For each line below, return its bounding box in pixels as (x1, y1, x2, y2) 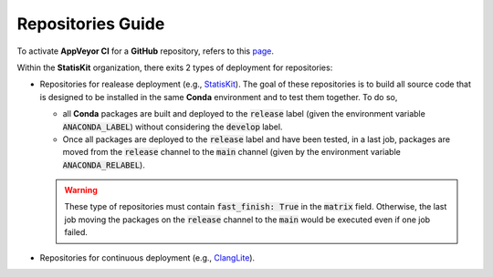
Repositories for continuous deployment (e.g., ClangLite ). (39, 251, 256, 263)
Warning (64, 185, 98, 196)
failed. (64, 227, 89, 238)
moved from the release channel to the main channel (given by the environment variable (62, 147, 401, 158)
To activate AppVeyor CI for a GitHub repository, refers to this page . (16, 46, 274, 56)
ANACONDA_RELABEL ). (62, 159, 145, 170)
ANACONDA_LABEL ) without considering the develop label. (62, 121, 283, 132)
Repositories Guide (16, 14, 165, 34)
